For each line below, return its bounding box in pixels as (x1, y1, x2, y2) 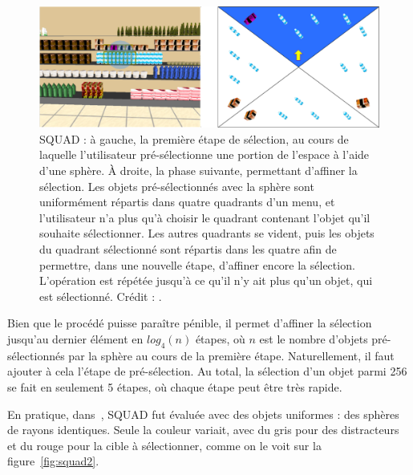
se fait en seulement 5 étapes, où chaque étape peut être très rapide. (7, 378, 342, 395)
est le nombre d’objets (259, 330, 368, 347)
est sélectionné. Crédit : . (39, 287, 162, 304)
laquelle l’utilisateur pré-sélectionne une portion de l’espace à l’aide (39, 146, 370, 163)
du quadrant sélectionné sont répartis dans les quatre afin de (39, 241, 337, 258)
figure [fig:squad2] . (7, 453, 99, 469)
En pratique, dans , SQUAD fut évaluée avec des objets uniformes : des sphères (7, 405, 399, 422)
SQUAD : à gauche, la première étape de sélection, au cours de (39, 130, 349, 147)
